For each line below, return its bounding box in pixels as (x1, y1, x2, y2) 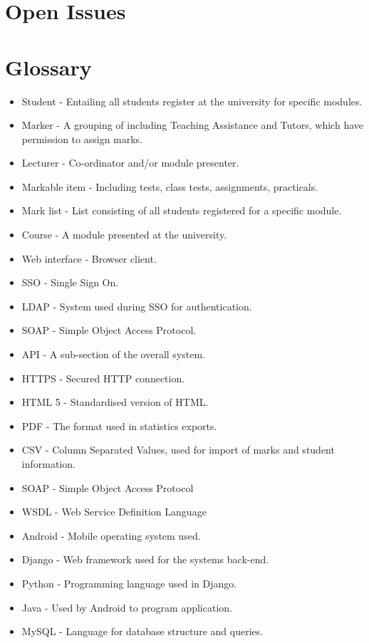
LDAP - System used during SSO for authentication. (21, 298, 252, 313)
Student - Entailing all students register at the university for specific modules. (21, 93, 363, 108)
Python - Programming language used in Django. (21, 575, 237, 590)
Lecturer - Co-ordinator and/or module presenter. (21, 155, 239, 170)
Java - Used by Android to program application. (21, 600, 232, 615)
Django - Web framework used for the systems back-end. (21, 552, 269, 567)
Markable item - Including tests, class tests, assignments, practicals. (21, 179, 318, 194)
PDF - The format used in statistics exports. (21, 418, 217, 433)
